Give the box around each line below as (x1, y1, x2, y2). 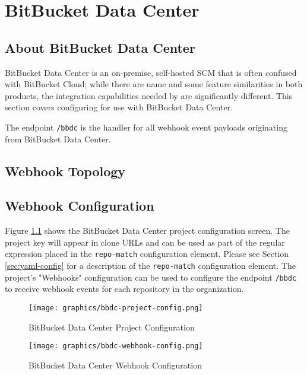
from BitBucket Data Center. (5, 132, 111, 145)
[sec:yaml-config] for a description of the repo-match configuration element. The (5, 259, 296, 272)
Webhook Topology (5, 161, 126, 180)
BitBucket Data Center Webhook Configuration (29, 358, 202, 371)
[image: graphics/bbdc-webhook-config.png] (29, 342, 203, 351)
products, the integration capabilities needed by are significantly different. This (5, 89, 293, 101)
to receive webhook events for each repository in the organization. (5, 282, 244, 295)
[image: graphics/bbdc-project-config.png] (29, 303, 203, 312)
